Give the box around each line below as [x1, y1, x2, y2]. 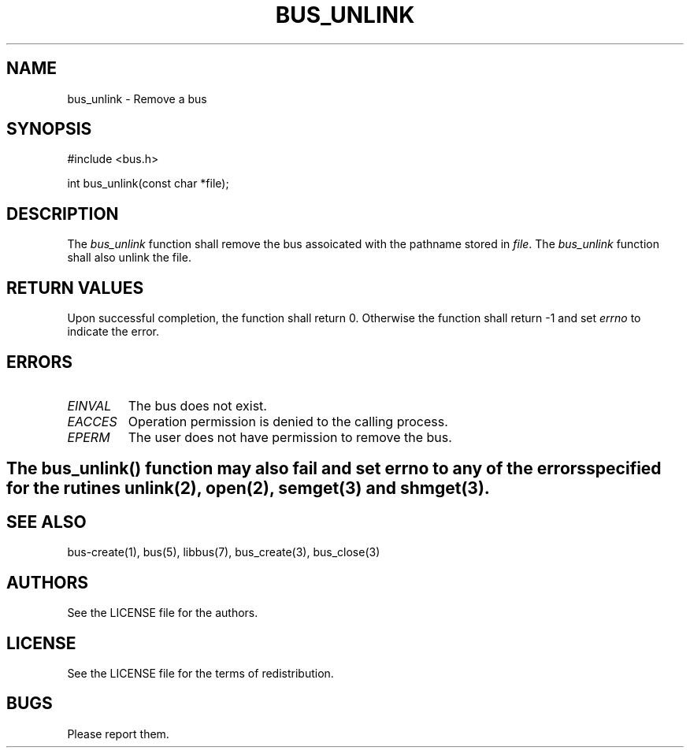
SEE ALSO [6, 511, 87, 532]
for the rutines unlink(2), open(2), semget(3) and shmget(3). [6, 478, 490, 499]
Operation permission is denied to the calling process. [128, 413, 448, 429]
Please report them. [67, 726, 169, 741]
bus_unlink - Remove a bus [67, 91, 207, 106]
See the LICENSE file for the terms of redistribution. [67, 666, 334, 680]
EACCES [67, 413, 117, 429]
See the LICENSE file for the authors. [67, 606, 258, 620]
